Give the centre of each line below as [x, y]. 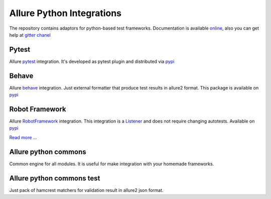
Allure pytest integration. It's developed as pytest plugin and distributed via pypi [92, 61]
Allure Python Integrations [65, 13]
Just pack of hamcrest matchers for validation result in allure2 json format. [86, 190]
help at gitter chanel [30, 35]
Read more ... [23, 137]
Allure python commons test [55, 178]
